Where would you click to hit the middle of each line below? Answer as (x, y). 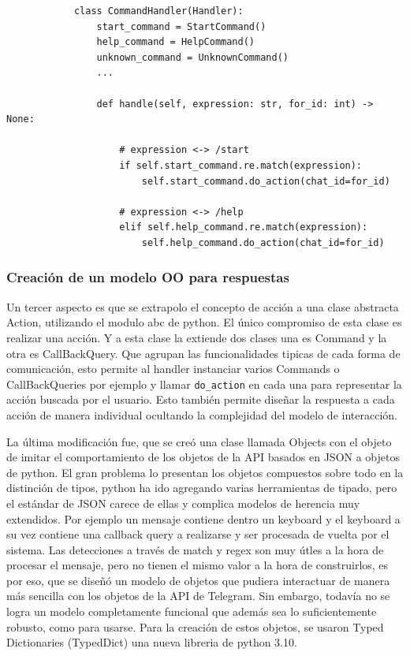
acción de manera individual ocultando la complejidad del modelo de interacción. (202, 414)
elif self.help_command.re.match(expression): (244, 227)
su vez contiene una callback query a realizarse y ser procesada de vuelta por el (198, 534)
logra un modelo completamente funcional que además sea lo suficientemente (192, 611)
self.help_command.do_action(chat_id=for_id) (263, 242)
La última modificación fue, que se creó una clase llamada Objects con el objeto (199, 441)
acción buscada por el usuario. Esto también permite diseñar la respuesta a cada (201, 399)
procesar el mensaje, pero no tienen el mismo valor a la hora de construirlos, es (198, 565)
